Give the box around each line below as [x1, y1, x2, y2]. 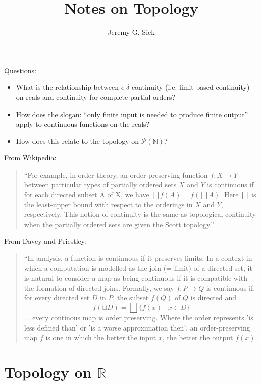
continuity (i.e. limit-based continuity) [131, 82, 250, 92]
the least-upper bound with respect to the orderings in [24, 199, 193, 209]
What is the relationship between [16, 82, 119, 92]
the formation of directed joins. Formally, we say [24, 282, 174, 293]
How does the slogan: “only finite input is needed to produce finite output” [16, 108, 248, 119]
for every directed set [24, 292, 90, 303]
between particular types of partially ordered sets [24, 179, 177, 190]
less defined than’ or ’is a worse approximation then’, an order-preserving [24, 322, 250, 333]
